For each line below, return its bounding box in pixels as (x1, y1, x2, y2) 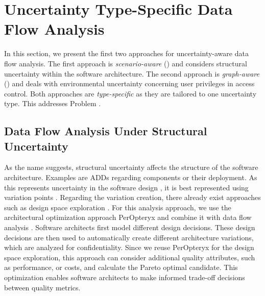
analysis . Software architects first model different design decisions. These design (4, 222, 255, 233)
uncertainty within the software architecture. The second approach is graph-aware (4, 68, 259, 79)
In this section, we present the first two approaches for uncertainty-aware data (4, 48, 249, 59)
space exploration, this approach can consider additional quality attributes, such (4, 252, 255, 262)
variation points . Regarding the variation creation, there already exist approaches (4, 192, 261, 203)
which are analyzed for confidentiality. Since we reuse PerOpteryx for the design (4, 242, 254, 253)
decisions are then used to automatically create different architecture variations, (4, 232, 254, 242)
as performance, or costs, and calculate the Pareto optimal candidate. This (4, 262, 238, 273)
